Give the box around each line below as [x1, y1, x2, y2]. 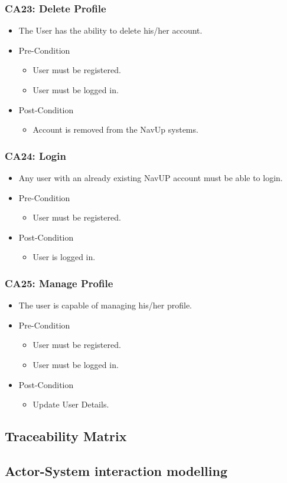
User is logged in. [32, 251, 96, 263]
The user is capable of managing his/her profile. [18, 299, 192, 311]
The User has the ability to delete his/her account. [18, 24, 203, 37]
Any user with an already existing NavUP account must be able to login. [18, 172, 283, 183]
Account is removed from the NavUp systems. [32, 123, 198, 136]
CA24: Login [5, 148, 66, 163]
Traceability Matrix [5, 427, 127, 445]
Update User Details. [32, 398, 109, 410]
